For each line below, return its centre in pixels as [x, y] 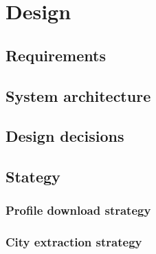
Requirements [56, 55]
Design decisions [65, 136]
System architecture [78, 95]
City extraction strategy [74, 242]
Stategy [33, 177]
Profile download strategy [78, 210]
